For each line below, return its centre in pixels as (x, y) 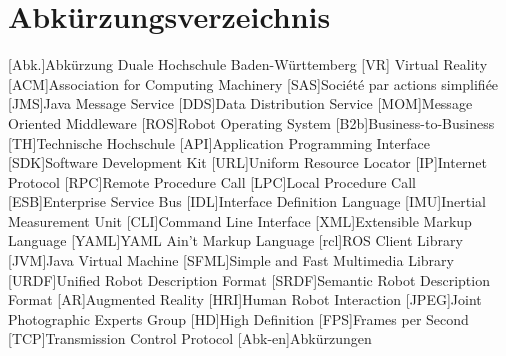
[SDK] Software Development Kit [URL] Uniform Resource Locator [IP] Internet (247, 162)
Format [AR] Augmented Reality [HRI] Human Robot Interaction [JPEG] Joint (245, 299)
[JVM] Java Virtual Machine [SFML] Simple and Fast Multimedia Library (231, 260)
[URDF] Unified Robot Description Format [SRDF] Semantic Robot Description (249, 279)
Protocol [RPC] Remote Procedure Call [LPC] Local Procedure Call (212, 181)
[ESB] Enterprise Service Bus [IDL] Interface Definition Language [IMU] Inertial (247, 201)
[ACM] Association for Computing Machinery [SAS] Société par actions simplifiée (253, 83)
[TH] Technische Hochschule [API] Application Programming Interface (219, 142)
